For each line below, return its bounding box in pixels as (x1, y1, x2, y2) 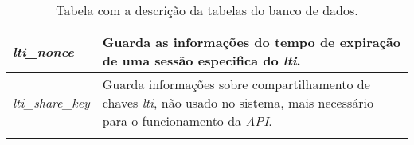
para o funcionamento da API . (102, 112, 272, 130)
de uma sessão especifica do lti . (102, 51, 301, 69)
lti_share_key (13, 93, 90, 112)
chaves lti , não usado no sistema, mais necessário (102, 93, 374, 112)
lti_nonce (13, 41, 74, 61)
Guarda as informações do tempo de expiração (102, 33, 400, 51)
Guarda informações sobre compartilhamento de (102, 75, 370, 93)
